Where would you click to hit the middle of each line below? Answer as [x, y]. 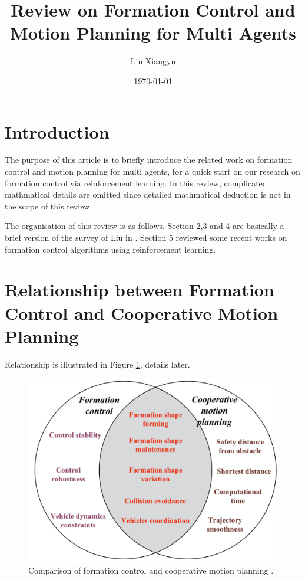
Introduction [57, 131]
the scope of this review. [49, 206]
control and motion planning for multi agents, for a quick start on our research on [152, 171]
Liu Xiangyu [153, 61]
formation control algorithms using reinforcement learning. [110, 249]
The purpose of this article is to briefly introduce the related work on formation [149, 160]
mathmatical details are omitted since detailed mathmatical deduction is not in [148, 194]
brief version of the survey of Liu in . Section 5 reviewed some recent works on [146, 237]
